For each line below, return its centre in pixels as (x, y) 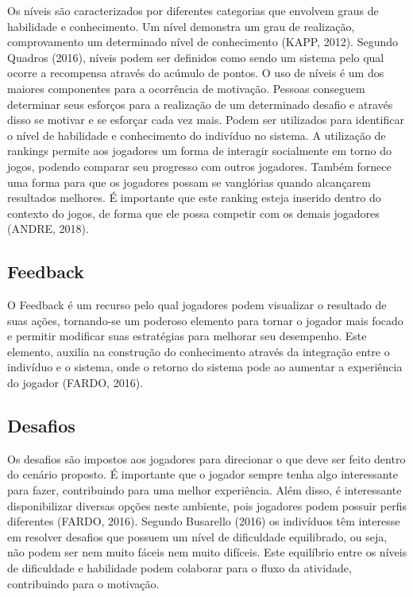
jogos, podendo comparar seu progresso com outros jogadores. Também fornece (199, 166)
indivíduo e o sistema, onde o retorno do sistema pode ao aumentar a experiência (205, 367)
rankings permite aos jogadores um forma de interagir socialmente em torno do (199, 151)
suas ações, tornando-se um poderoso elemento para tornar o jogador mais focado (205, 320)
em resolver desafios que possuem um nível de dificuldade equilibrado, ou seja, (197, 536)
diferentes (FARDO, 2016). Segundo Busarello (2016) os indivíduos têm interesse (204, 521)
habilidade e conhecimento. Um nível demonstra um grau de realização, (181, 26)
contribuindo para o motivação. (83, 583)
